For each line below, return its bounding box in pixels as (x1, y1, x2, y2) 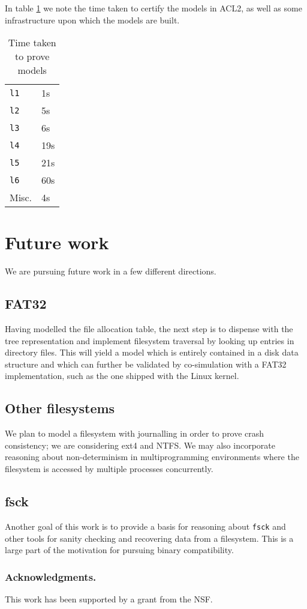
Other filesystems (5, 399, 115, 417)
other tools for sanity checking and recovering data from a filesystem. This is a (5, 532, 294, 544)
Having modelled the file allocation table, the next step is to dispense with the (5, 323, 293, 335)
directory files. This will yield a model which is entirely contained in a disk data (5, 346, 299, 359)
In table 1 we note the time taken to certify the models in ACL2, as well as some (5, 2, 302, 14)
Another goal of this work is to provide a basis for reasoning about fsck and (5, 520, 286, 532)
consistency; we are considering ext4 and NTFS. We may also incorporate (5, 438, 275, 451)
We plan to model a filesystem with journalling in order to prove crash (5, 427, 264, 440)
